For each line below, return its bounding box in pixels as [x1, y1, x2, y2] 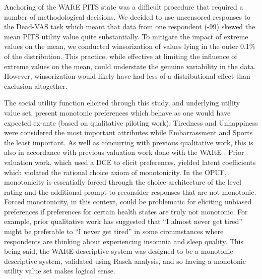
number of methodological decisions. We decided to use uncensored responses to [4, 11, 251, 22]
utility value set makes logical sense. [4, 265, 115, 276]
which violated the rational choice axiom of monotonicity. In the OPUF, [4, 166, 227, 177]
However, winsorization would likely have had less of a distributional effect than [4, 71, 250, 81]
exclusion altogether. [4, 80, 68, 91]
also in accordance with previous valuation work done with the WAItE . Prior [4, 147, 244, 157]
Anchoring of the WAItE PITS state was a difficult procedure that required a [4, 2, 243, 12]
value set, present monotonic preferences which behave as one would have [4, 107, 231, 118]
